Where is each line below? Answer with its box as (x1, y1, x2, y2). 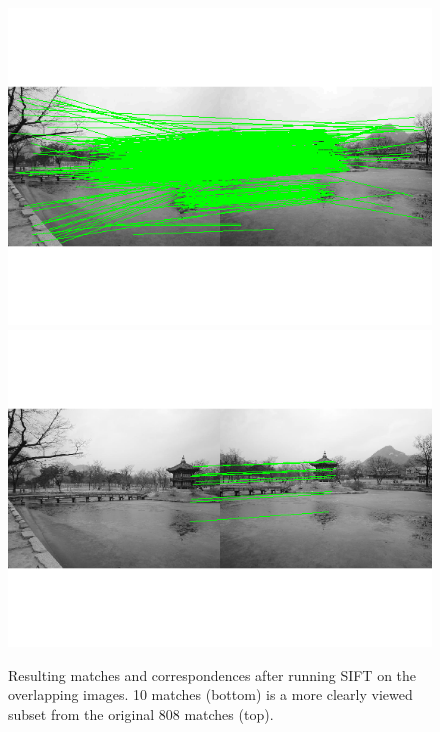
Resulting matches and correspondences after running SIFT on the (8, 664, 417, 685)
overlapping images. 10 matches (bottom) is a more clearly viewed (8, 684, 413, 705)
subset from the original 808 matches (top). (8, 703, 274, 724)
